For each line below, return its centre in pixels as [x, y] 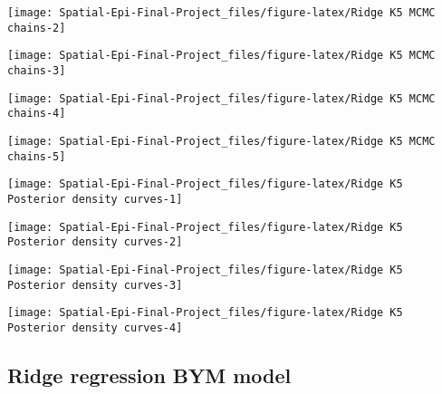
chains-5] [37, 156]
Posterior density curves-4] [95, 327]
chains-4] [37, 114]
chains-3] [37, 70]
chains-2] [37, 28]
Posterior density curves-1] [95, 199]
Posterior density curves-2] [95, 242]
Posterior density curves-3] [95, 285]
